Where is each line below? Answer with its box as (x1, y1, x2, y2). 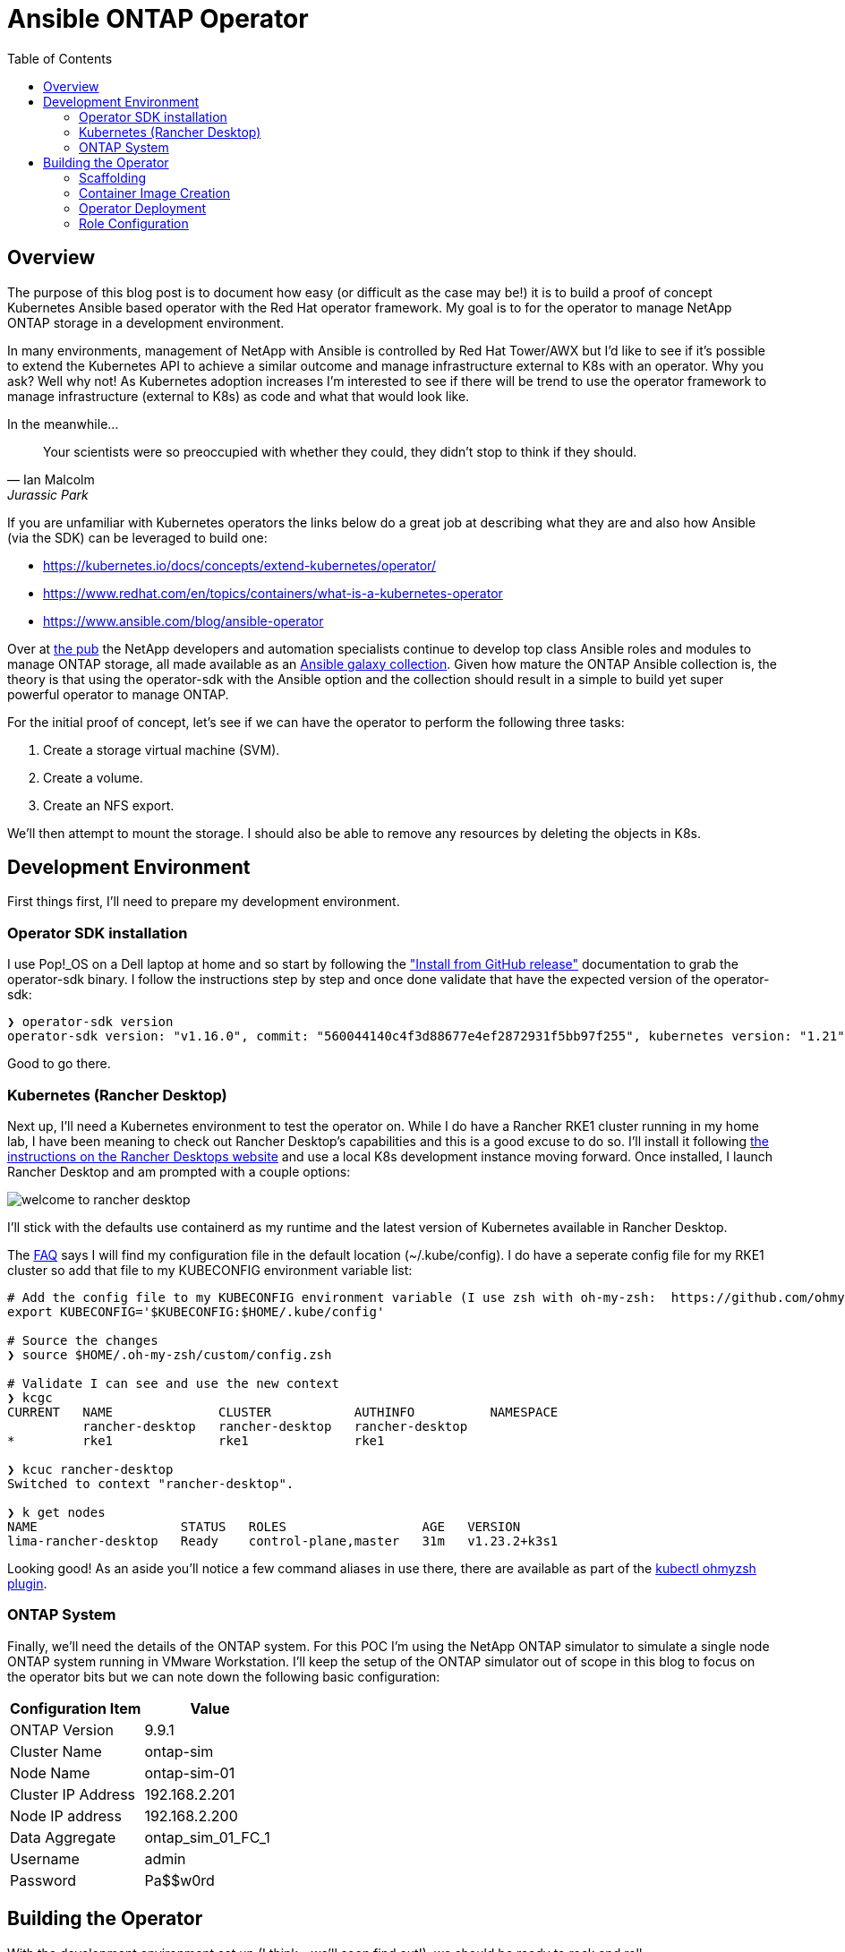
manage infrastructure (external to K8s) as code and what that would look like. (7, 388, 470, 404)
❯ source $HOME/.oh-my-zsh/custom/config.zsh (7, 1347, 332, 1362)
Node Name (10, 1763, 90, 1782)
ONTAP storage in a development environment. (7, 314, 285, 330)
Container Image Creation (79, 184, 231, 201)
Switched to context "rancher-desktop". (7, 1476, 294, 1491)
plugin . (7, 1575, 47, 1591)
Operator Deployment (79, 200, 207, 216)
